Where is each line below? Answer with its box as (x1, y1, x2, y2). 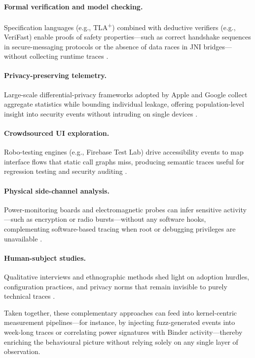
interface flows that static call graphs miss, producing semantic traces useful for (4, 156, 245, 166)
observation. (4, 346, 40, 357)
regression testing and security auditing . (4, 166, 127, 176)
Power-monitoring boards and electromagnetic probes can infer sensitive (4, 204, 221, 214)
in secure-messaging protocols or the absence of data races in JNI (4, 41, 201, 51)
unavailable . (4, 233, 42, 243)
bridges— (203, 41, 232, 51)
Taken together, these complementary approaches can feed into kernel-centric (4, 307, 237, 318)
